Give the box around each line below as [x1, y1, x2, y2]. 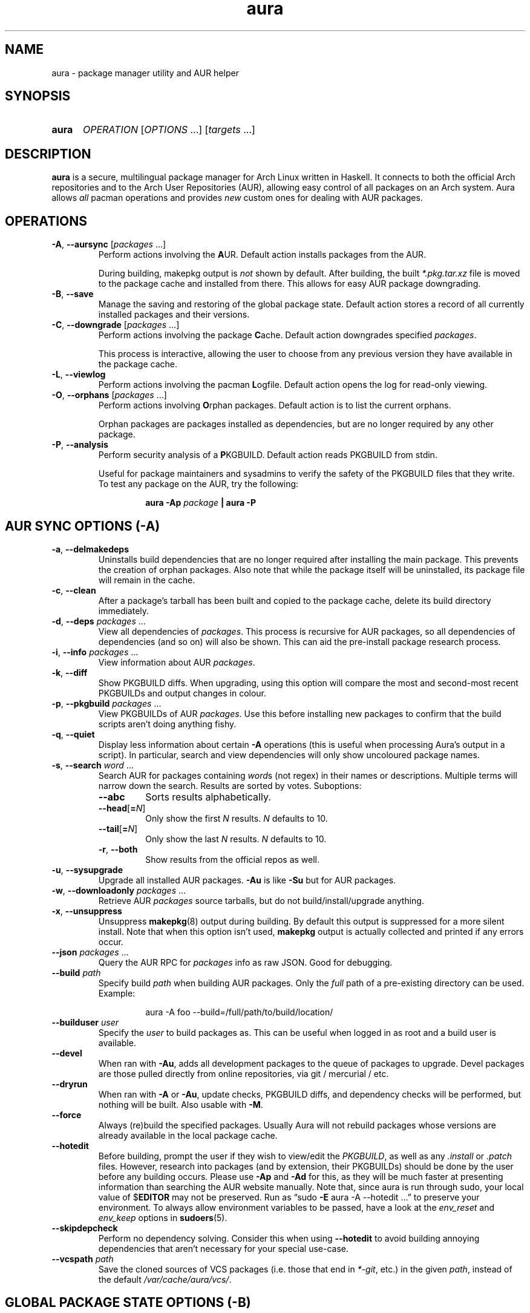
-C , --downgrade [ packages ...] [51, 319, 180, 330]
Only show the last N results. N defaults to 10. [145, 833, 327, 844]
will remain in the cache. [98, 574, 195, 585]
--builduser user [51, 1017, 119, 1027]
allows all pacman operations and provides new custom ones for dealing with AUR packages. [51, 192, 423, 203]
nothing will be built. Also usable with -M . [98, 1099, 263, 1110]
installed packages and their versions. [98, 309, 250, 320]
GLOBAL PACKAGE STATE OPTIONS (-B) [5, 1295, 251, 1311]
